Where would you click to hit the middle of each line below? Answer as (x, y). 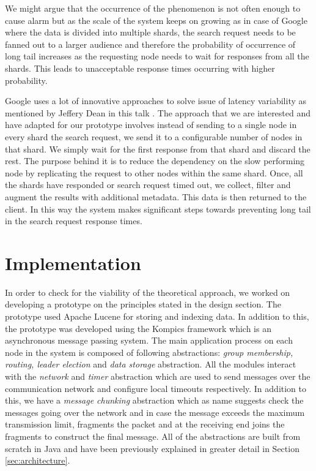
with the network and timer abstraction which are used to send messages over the (158, 376)
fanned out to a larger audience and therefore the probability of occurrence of (150, 44)
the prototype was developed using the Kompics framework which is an (138, 328)
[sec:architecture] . (38, 460)
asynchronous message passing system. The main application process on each (149, 340)
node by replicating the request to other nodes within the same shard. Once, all (154, 172)
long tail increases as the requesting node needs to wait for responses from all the (157, 56)
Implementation (73, 262)
